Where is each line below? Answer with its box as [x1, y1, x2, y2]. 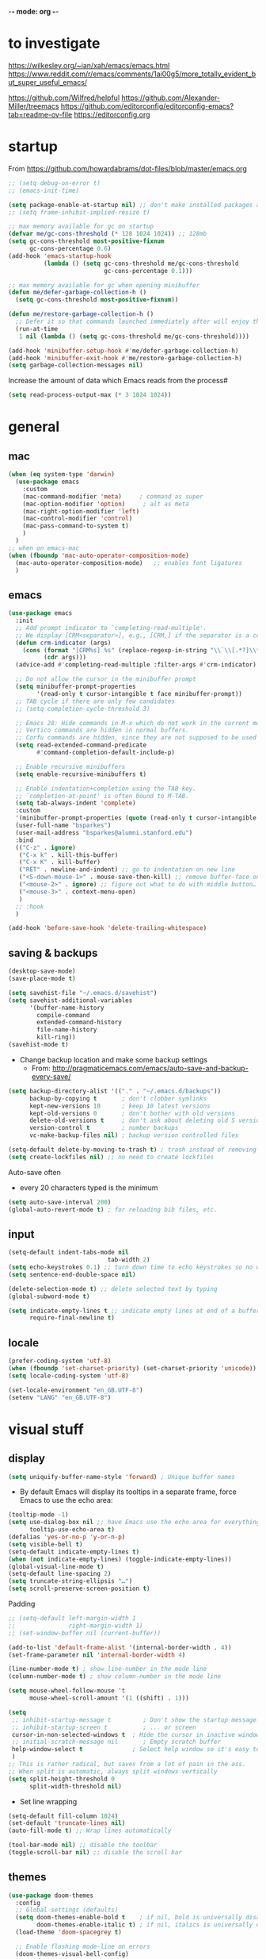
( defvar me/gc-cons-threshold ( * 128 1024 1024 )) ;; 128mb [8, 230, 207, 238]
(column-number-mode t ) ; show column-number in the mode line [8, 1673, 222, 1681]
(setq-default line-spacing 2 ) [8, 1570, 112, 1578]
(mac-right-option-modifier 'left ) [22, 507, 140, 515]
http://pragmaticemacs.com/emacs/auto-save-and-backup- [52, 1063, 249, 1073]
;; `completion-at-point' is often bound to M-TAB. [15, 792, 190, 800]
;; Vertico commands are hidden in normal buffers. [15, 726, 190, 735]
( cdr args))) [43, 654, 87, 662]
